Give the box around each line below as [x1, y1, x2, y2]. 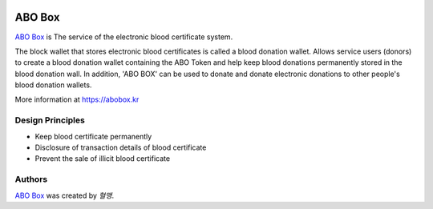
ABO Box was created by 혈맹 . [14, 191, 115, 200]
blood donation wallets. [14, 80, 92, 90]
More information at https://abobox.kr [14, 94, 140, 104]
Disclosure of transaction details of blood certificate [34, 143, 207, 152]
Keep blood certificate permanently [34, 131, 152, 141]
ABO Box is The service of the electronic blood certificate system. [14, 32, 233, 42]
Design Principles [14, 115, 86, 126]
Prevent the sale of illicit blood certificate [34, 154, 171, 163]
